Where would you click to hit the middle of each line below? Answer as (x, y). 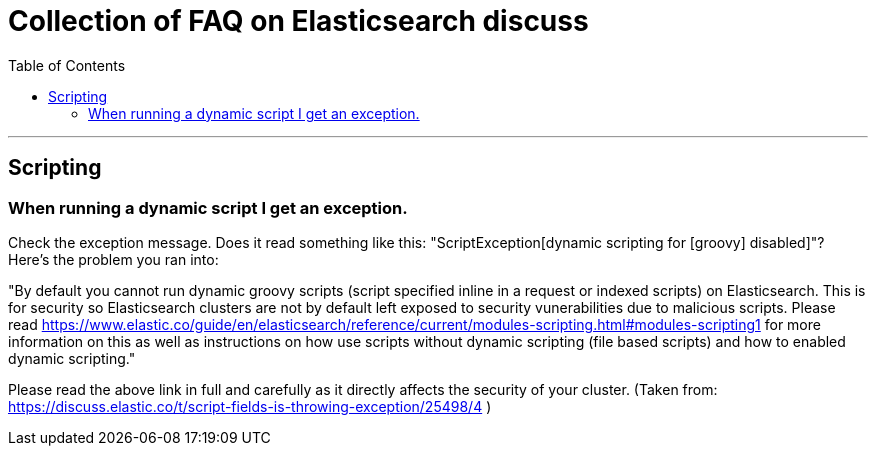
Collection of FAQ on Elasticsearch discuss (298, 21)
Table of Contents (67, 65)
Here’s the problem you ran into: (113, 259)
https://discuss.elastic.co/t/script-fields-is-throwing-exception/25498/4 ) (250, 406)
